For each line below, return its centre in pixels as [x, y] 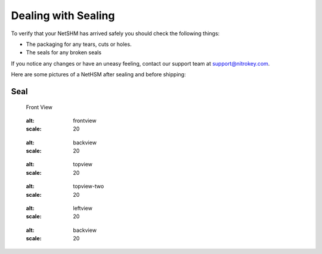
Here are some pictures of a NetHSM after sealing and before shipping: [98, 75]
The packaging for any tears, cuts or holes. [79, 44]
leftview [83, 208]
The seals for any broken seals [64, 52]
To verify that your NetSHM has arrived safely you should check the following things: [115, 33]
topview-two [89, 186]
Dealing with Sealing [63, 16]
